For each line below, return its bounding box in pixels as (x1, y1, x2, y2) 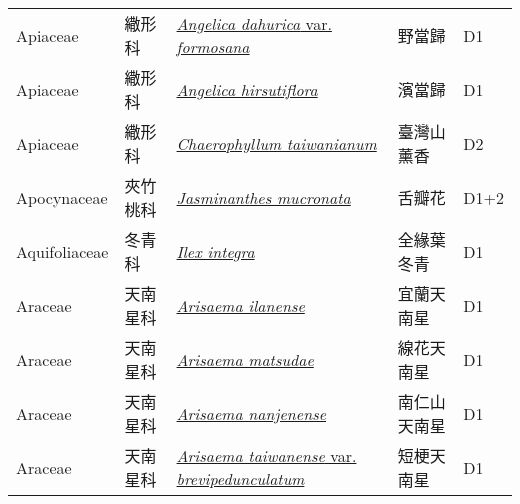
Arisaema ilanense (176, 293, 305, 317)
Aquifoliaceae (16, 239, 109, 263)
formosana (176, 35, 250, 58)
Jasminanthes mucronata (176, 185, 351, 209)
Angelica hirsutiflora (176, 77, 318, 101)
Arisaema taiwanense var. (176, 444, 357, 467)
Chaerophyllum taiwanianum (176, 131, 377, 155)
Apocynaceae (16, 185, 108, 209)
